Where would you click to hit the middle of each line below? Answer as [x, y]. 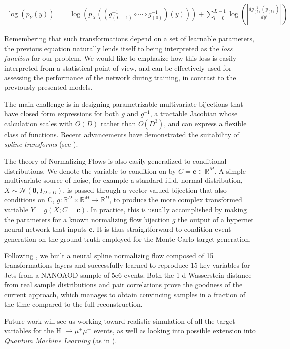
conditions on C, [30, 200]
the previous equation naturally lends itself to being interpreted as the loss [119, 48]
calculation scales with [39, 123]
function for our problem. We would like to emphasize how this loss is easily [121, 58]
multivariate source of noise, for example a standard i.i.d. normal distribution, [124, 180]
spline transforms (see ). [41, 144]
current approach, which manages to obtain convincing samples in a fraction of [125, 294]
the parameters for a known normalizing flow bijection [87, 219]
